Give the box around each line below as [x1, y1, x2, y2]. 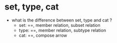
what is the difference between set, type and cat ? [11, 17, 112, 23]
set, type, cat [4, 1, 59, 12]
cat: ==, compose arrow [18, 32, 67, 38]
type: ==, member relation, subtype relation [18, 27, 106, 33]
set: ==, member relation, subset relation [18, 22, 100, 28]
